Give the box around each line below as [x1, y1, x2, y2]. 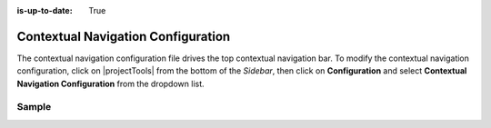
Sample [16, 101, 52, 113]
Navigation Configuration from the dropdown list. [16, 78, 205, 89]
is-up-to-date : [16, 5, 73, 15]
